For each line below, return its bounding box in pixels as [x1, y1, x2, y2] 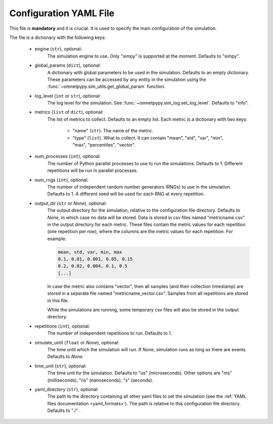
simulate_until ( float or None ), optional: [34, 339, 120, 346]
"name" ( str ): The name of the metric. [72, 128, 154, 134]
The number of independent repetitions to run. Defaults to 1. [47, 330, 172, 336]
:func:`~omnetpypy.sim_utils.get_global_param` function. [47, 83, 166, 89]
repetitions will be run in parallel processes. [47, 167, 138, 174]
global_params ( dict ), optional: [34, 62, 101, 68]
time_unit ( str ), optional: [34, 363, 87, 369]
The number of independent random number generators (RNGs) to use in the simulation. [47, 183, 232, 190]
